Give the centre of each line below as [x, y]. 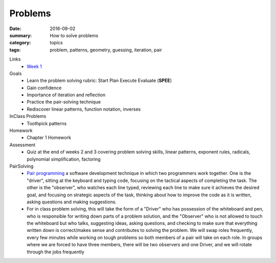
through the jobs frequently [55, 252]
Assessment [22, 145]
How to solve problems [74, 35]
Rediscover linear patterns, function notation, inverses [84, 109]
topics [56, 43]
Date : [15, 29]
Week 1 [34, 66]
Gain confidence [44, 88]
